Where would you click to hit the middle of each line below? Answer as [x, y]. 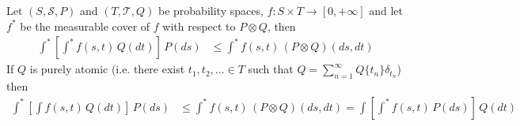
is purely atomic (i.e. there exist [107, 69]
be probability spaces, [211, 10]
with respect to [199, 26]
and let [386, 10]
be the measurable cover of [85, 26]
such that [271, 69]
